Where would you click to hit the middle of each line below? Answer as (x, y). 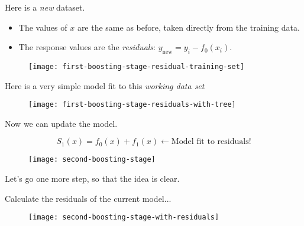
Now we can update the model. (61, 123)
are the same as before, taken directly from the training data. (188, 27)
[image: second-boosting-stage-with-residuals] (124, 217)
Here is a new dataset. (45, 7)
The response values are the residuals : (87, 47)
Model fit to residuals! (211, 142)
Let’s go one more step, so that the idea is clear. (92, 178)
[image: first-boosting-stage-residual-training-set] (137, 66)
